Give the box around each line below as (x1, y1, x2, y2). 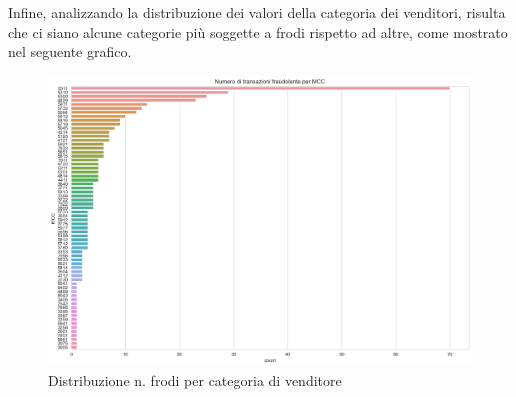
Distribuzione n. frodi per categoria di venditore (48, 369, 342, 390)
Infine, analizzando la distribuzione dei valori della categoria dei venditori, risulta (8, 2, 506, 22)
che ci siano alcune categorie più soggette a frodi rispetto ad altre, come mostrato (8, 21, 508, 42)
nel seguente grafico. (8, 41, 132, 62)
